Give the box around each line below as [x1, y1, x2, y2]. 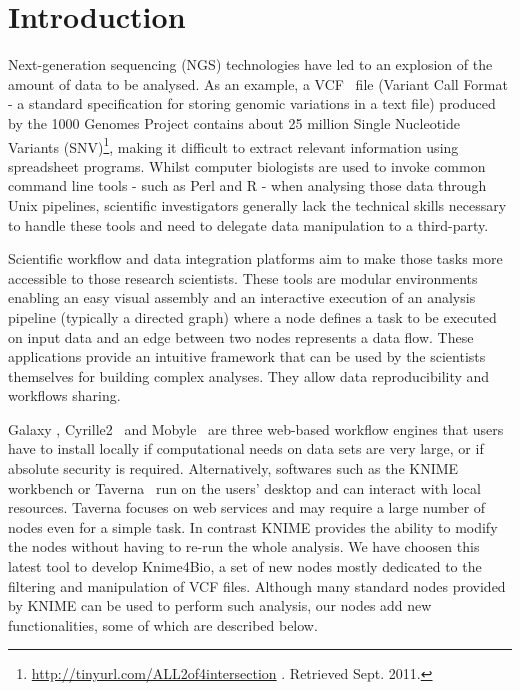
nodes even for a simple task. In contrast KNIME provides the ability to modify [8, 516, 498, 537]
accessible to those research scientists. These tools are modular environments [8, 267, 478, 288]
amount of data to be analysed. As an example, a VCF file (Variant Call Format [8, 73, 508, 94]
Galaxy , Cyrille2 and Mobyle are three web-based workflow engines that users [8, 418, 504, 439]
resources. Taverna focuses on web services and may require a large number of [8, 497, 486, 518]
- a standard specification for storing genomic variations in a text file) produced [8, 93, 496, 114]
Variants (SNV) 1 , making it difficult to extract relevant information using [8, 133, 459, 157]
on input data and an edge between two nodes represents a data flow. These [8, 326, 474, 347]
